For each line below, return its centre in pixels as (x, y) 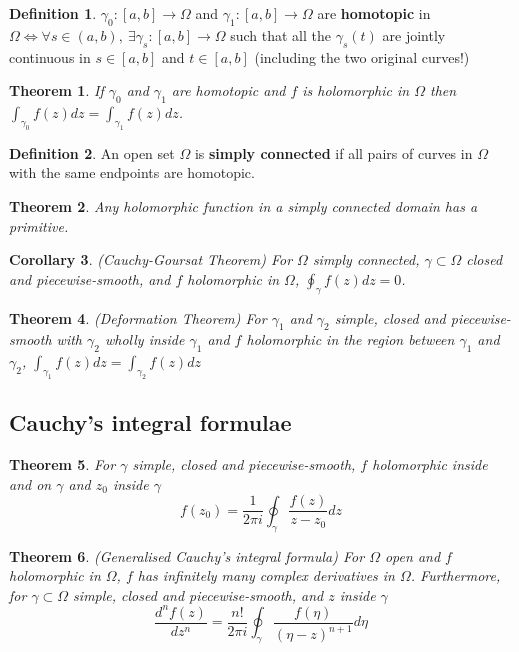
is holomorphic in (356, 90)
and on (30, 483)
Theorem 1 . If (56, 90)
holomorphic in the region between (350, 339)
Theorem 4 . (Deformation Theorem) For (138, 317)
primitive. (39, 225)
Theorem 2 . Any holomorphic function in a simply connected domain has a (243, 205)
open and (412, 555)
